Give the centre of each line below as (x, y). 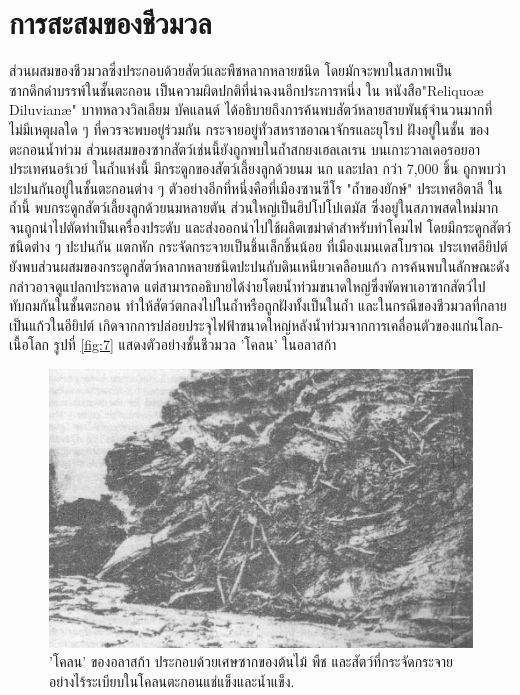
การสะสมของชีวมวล (110, 22)
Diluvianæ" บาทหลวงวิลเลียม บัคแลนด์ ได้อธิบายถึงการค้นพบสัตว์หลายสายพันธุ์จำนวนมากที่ (251, 109)
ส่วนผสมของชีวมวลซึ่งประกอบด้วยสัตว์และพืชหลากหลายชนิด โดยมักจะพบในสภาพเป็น (230, 70)
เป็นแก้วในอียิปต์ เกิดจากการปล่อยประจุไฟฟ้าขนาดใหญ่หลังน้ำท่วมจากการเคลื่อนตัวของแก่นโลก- (256, 324)
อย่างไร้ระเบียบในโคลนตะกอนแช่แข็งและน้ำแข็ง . (172, 680)
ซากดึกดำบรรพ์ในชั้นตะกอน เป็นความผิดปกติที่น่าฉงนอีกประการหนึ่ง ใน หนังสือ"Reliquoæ (246, 89)
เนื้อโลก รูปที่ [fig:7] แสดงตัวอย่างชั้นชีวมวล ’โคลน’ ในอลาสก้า (173, 344)
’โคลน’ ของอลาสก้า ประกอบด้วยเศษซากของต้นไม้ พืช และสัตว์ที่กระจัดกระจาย (251, 661)
